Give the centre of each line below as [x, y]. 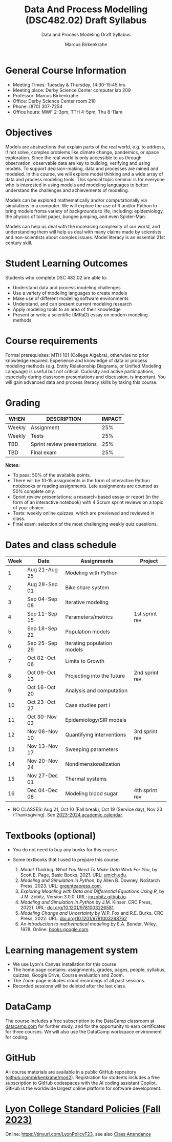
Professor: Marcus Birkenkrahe [45, 95]
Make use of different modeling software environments [71, 298]
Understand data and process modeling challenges [67, 287]
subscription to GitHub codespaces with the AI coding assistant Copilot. [81, 1083]
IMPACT [112, 419]
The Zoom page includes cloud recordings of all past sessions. [79, 981]
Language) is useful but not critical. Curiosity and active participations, [80, 371]
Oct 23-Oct [41, 702]
